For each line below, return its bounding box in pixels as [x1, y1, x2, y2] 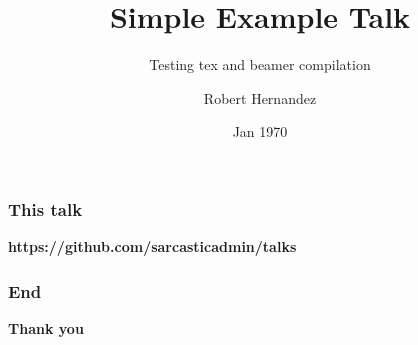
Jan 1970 [232, 121, 288, 142]
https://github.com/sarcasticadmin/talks [8, 236, 297, 257]
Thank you [8, 318, 84, 339]
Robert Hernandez [203, 87, 317, 108]
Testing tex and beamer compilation [149, 54, 371, 75]
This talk [8, 196, 83, 221]
